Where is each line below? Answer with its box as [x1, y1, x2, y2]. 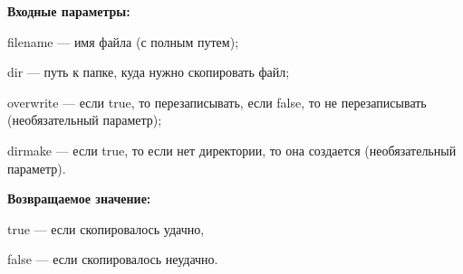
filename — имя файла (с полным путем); [7, 32, 239, 51]
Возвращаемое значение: [7, 189, 151, 208]
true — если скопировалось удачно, [7, 219, 205, 238]
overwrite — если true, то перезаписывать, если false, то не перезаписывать [7, 92, 427, 111]
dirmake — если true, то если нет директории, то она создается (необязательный [7, 140, 457, 159]
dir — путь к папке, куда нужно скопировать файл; [7, 62, 290, 81]
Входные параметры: [7, 2, 130, 20]
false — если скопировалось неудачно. [7, 250, 218, 269]
